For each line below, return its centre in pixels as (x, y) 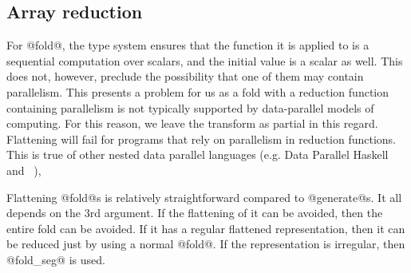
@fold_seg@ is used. (56, 259)
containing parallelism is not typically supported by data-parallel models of (190, 107)
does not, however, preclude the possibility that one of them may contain (185, 76)
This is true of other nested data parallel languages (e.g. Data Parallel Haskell (198, 154)
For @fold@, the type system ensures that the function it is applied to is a (188, 45)
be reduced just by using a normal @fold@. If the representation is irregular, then (206, 244)
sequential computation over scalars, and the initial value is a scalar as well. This (205, 60)
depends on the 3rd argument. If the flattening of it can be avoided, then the (195, 213)
